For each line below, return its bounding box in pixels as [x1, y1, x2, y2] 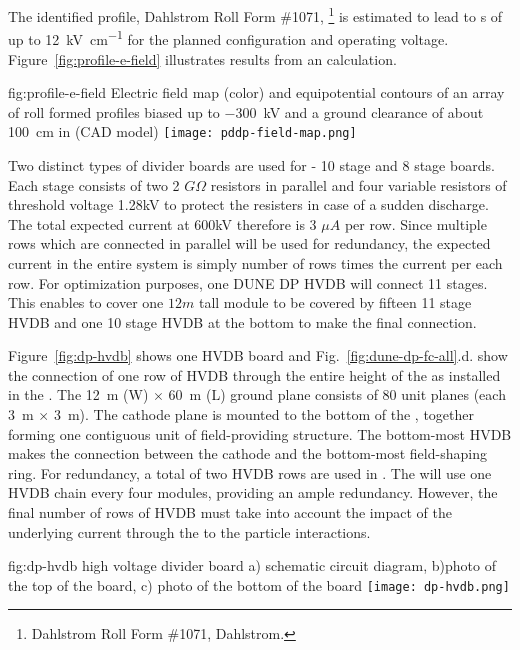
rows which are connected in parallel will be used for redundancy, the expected [8, 233, 491, 254]
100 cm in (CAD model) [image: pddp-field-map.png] [8, 121, 357, 142]
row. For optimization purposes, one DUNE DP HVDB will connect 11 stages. [8, 272, 488, 293]
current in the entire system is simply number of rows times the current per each [8, 252, 503, 273]
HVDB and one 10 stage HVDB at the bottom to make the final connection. [8, 311, 477, 332]
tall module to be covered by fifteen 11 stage [198, 292, 472, 313]
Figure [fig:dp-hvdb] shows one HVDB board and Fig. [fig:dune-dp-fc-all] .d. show [8, 345, 508, 366]
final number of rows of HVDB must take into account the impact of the [8, 502, 452, 523]
